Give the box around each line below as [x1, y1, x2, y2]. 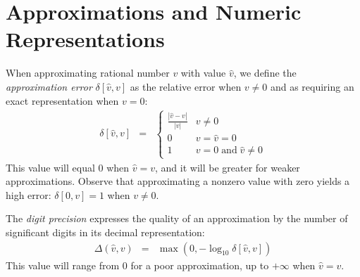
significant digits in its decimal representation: [6, 224, 205, 239]
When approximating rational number [6, 65, 170, 80]
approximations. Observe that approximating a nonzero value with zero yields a [6, 174, 350, 188]
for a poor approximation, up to [130, 257, 269, 272]
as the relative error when [130, 79, 242, 94]
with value [180, 65, 226, 80]
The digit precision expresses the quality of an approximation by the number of [6, 211, 348, 226]
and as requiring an [270, 79, 354, 94]
